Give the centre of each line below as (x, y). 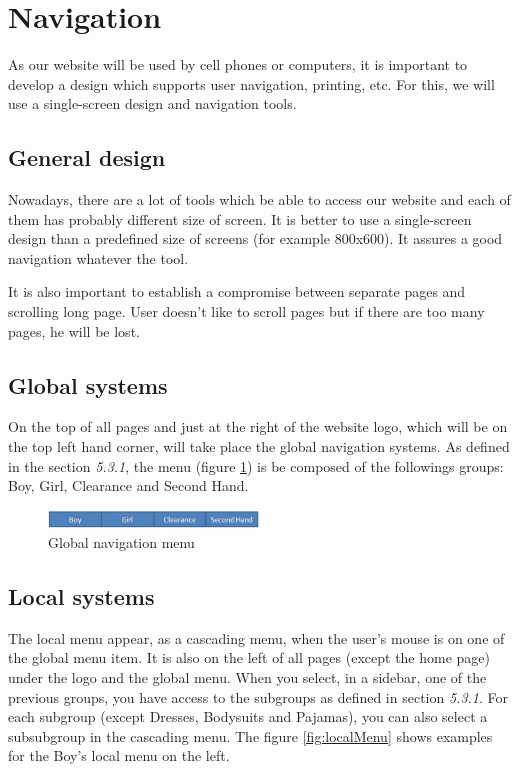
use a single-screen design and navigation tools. (152, 103)
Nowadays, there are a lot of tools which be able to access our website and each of (259, 199)
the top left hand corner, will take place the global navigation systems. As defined (259, 446)
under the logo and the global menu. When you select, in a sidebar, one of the (247, 677)
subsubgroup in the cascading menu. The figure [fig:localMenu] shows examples (250, 735)
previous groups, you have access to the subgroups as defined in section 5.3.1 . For (258, 696)
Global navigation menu (121, 542)
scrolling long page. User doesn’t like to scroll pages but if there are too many (246, 311)
